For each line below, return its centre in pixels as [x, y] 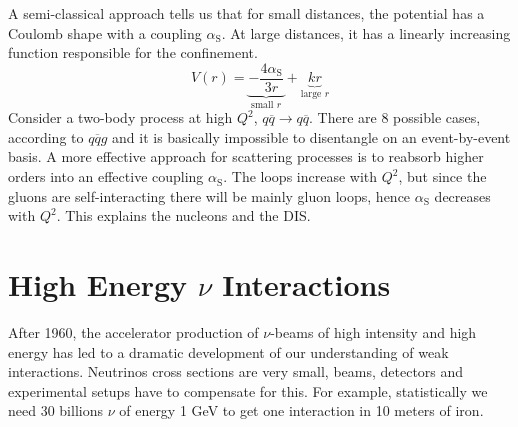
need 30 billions [55, 410]
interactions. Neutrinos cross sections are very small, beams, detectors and [236, 371]
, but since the [442, 176]
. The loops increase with [300, 176]
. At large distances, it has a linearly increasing [366, 32]
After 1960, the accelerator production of [133, 331]
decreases [462, 195]
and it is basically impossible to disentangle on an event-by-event [311, 136]
